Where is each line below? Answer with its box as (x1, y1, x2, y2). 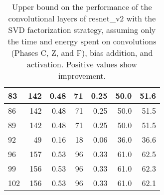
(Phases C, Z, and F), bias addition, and (11, 47, 153, 58)
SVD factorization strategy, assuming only (8, 24, 156, 35)
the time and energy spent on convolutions (7, 35, 157, 47)
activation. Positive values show (26, 58, 137, 70)
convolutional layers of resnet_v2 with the (8, 12, 156, 24)
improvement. (58, 70, 106, 81)
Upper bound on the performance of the (12, 1, 152, 12)
